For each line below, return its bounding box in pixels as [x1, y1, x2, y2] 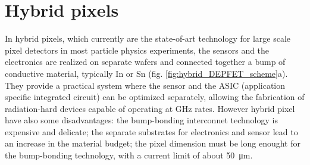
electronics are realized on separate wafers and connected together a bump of [5, 55, 286, 68]
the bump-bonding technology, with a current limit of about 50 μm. [5, 149, 253, 161]
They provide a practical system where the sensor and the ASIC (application [5, 79, 286, 91]
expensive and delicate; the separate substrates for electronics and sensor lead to [5, 125, 298, 138]
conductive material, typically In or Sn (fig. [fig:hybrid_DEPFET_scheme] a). [5, 67, 288, 79]
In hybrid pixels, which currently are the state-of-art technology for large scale [5, 32, 291, 45]
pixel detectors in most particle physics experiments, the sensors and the [5, 43, 270, 56]
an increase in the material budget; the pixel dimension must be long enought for [5, 137, 300, 150]
